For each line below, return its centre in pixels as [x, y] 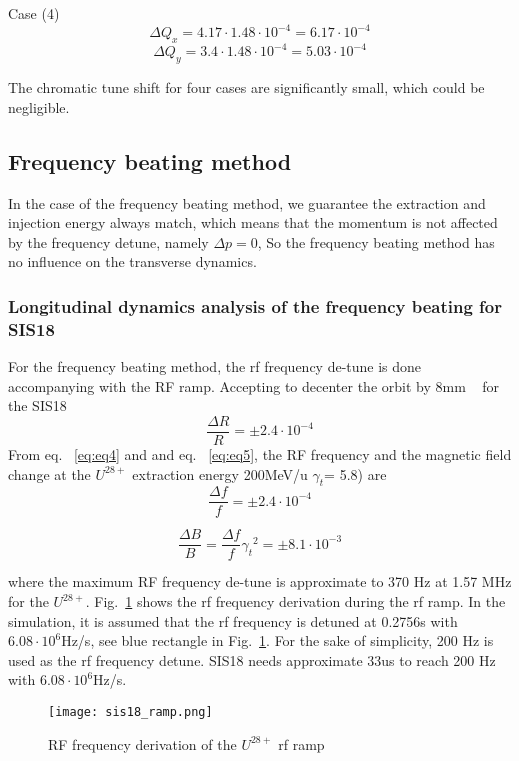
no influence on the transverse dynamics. [132, 261]
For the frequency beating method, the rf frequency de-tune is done [215, 366]
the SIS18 [37, 405]
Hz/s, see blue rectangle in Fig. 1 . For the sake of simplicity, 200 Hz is [277, 640]
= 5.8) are [355, 473]
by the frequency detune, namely [108, 241]
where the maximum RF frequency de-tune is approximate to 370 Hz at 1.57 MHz [260, 581]
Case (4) [34, 13]
